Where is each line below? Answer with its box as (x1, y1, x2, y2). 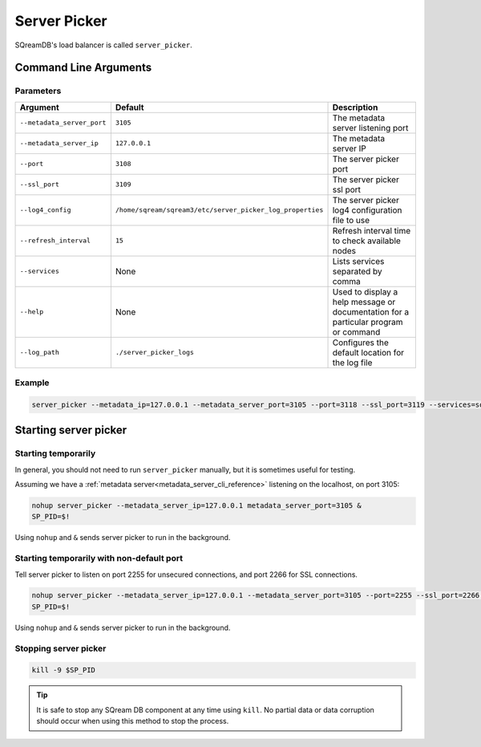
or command (332, 326, 381, 337)
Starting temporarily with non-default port (14, 553, 184, 564)
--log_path (19, 348, 60, 357)
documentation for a (332, 306, 409, 317)
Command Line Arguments (14, 61, 152, 75)
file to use (332, 214, 370, 225)
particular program (332, 316, 403, 327)
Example (14, 377, 50, 388)
